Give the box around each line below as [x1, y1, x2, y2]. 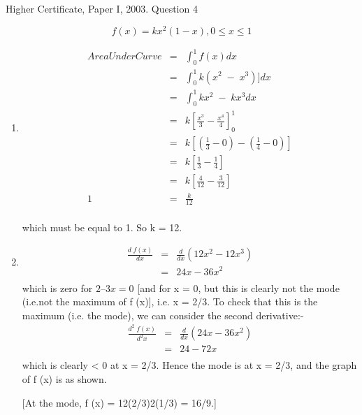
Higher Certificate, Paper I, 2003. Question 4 [6, 1, 198, 15]
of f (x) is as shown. [22, 371, 107, 386]
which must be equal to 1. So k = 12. [22, 220, 182, 235]
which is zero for [22, 280, 93, 295]
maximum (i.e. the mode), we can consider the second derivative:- [22, 307, 304, 322]
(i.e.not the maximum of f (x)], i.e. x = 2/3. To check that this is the [22, 294, 318, 309]
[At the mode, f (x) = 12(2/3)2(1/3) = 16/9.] [22, 395, 217, 409]
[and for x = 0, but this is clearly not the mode [137, 280, 340, 295]
